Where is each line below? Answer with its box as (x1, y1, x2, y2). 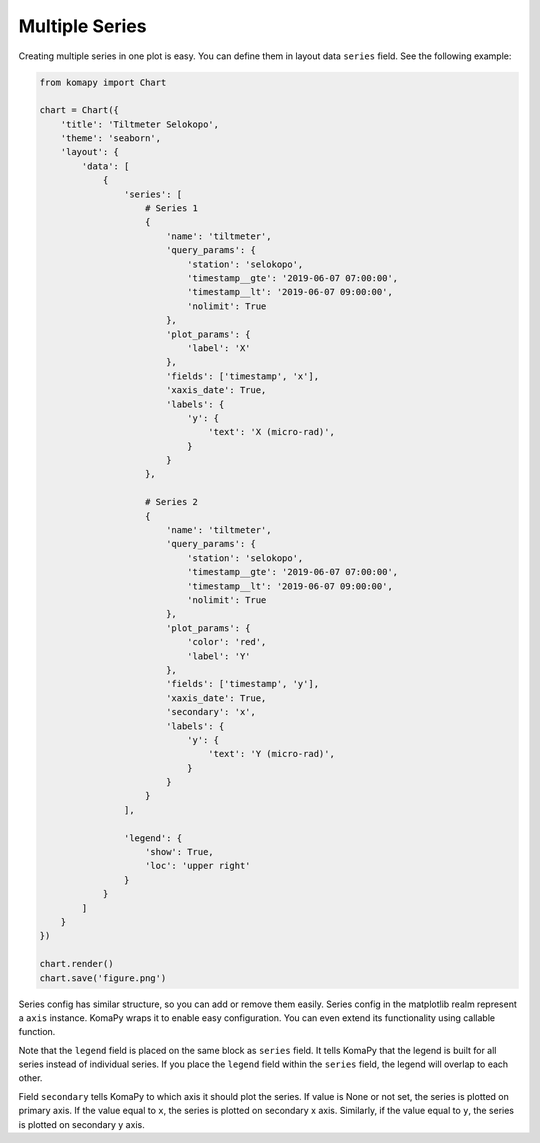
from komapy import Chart (39, 76, 167, 88)
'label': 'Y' (186, 650, 251, 662)
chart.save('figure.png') (39, 972, 167, 984)
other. (18, 1072, 43, 1084)
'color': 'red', (186, 636, 267, 648)
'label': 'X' (186, 342, 251, 354)
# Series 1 (145, 203, 199, 214)
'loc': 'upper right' (145, 860, 251, 872)
